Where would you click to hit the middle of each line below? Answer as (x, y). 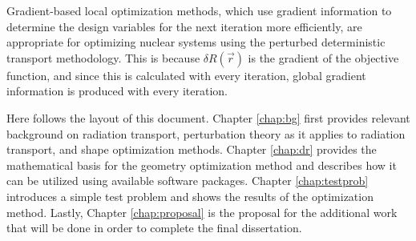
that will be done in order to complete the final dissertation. (154, 228)
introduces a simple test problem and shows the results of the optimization (190, 196)
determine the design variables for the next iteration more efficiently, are (184, 26)
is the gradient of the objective (323, 57)
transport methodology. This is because (103, 57)
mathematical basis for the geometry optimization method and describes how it (202, 165)
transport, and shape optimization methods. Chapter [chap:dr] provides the (192, 149)
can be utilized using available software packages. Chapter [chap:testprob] (188, 181)
